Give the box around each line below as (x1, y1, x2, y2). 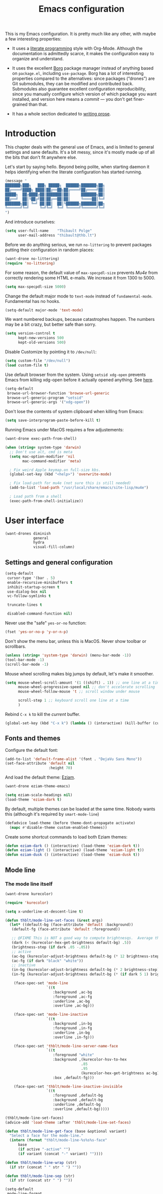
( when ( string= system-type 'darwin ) (5, 445, 81, 450)
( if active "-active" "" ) (17, 1147, 70, 1152)
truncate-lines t (7, 602, 42, 607)
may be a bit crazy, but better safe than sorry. (5, 321, 97, 327)
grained (12, 101, 28, 108)
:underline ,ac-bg (52, 999, 90, 1004)
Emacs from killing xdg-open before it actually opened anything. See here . (5, 376, 154, 383)
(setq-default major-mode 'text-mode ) (5, 308, 83, 313)
